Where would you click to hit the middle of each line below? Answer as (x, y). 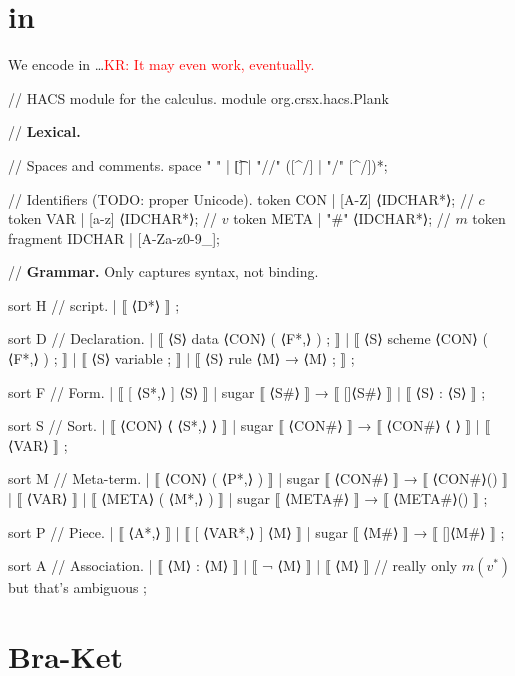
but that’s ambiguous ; (78, 587)
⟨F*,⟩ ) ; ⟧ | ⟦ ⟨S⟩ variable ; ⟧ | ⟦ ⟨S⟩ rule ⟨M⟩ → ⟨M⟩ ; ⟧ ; (181, 358)
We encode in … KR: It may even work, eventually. (161, 64)
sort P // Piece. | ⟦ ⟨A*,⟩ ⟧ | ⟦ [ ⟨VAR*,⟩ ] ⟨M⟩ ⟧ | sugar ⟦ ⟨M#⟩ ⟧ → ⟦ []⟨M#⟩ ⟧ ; (256, 531)
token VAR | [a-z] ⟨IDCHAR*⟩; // (113, 218)
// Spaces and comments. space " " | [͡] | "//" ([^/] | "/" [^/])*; (198, 164)
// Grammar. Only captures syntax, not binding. (163, 271)
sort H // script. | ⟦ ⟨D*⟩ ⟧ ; (94, 304)
